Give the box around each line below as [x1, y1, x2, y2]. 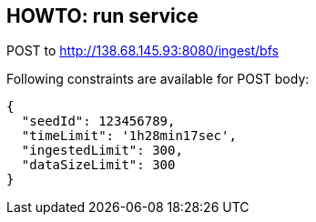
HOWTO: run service [6, 5, 199, 27]
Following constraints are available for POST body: [6, 71, 310, 87]
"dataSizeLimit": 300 [21, 157, 176, 173]
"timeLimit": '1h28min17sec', [21, 128, 237, 144]
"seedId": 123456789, [21, 114, 176, 129]
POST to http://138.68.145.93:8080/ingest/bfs [6, 43, 279, 59]
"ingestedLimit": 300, [21, 143, 183, 158]
